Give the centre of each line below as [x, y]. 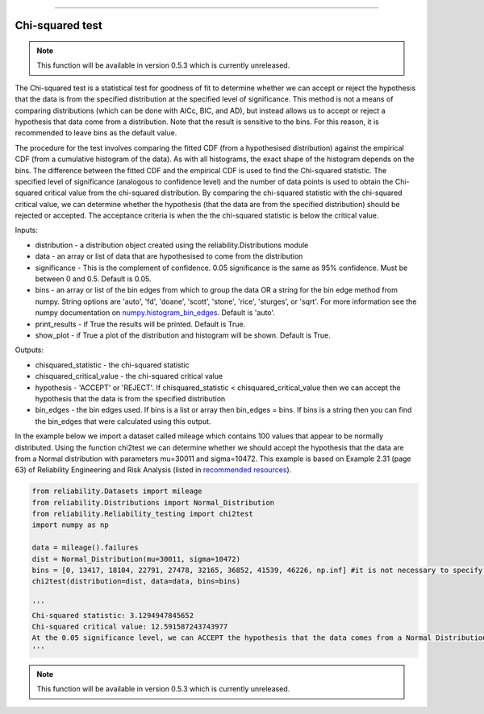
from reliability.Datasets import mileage [117, 491]
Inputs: [26, 230]
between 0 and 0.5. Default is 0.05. [94, 279]
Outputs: [29, 350]
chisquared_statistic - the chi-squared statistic [112, 365]
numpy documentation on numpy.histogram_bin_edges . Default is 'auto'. [155, 313]
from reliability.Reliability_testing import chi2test [142, 514]
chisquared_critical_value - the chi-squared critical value [129, 376]
